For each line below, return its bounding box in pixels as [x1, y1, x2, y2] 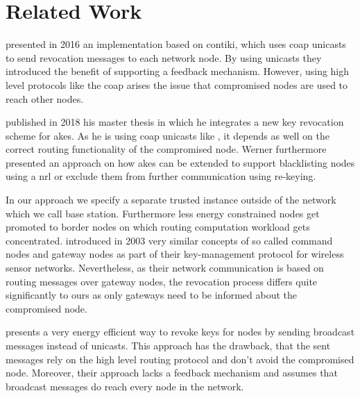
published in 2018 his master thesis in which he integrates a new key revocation [6, 115, 344, 129]
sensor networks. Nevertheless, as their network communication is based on [6, 260, 324, 275]
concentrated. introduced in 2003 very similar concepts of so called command [6, 233, 333, 247]
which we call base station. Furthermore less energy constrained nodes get [6, 206, 320, 220]
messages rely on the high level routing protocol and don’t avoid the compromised [6, 351, 354, 366]
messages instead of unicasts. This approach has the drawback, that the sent [6, 338, 331, 352]
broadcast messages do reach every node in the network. [6, 379, 244, 393]
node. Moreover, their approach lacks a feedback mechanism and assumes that [6, 365, 338, 380]
